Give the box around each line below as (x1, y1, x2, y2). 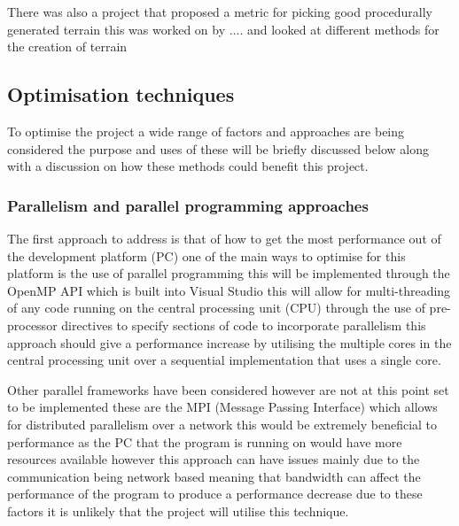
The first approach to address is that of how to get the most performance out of (7, 228, 441, 247)
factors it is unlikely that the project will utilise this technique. (7, 501, 349, 520)
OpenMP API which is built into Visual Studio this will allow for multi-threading (7, 281, 451, 299)
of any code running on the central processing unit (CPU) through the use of (7, 298, 425, 317)
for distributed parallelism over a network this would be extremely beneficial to (7, 414, 438, 433)
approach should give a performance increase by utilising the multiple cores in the (7, 333, 452, 352)
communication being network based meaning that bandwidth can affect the (7, 467, 421, 485)
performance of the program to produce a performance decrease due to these (7, 484, 423, 503)
